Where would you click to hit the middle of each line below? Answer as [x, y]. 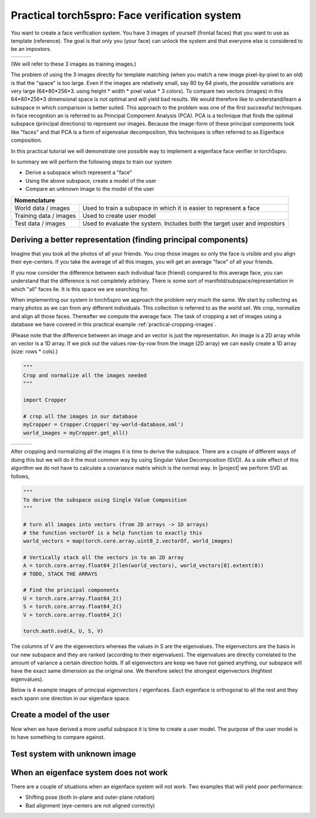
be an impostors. [31, 49]
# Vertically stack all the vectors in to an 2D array [103, 557]
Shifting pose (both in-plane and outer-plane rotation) [90, 797]
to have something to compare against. [58, 737]
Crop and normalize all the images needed [85, 375]
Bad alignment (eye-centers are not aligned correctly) [90, 805]
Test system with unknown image [73, 754]
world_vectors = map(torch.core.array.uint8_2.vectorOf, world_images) [128, 541]
